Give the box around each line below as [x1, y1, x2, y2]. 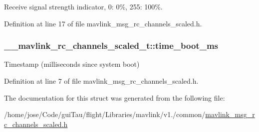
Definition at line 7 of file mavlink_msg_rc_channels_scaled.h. [4, 76, 199, 86]
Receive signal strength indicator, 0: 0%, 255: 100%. [4, 1, 163, 11]
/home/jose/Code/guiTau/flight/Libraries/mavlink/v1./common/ [4, 109, 206, 120]
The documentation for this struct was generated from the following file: [4, 92, 225, 103]
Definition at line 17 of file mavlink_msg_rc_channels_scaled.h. [4, 18, 202, 28]
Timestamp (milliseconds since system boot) [4, 59, 140, 69]
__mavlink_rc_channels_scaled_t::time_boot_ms [4, 39, 219, 52]
